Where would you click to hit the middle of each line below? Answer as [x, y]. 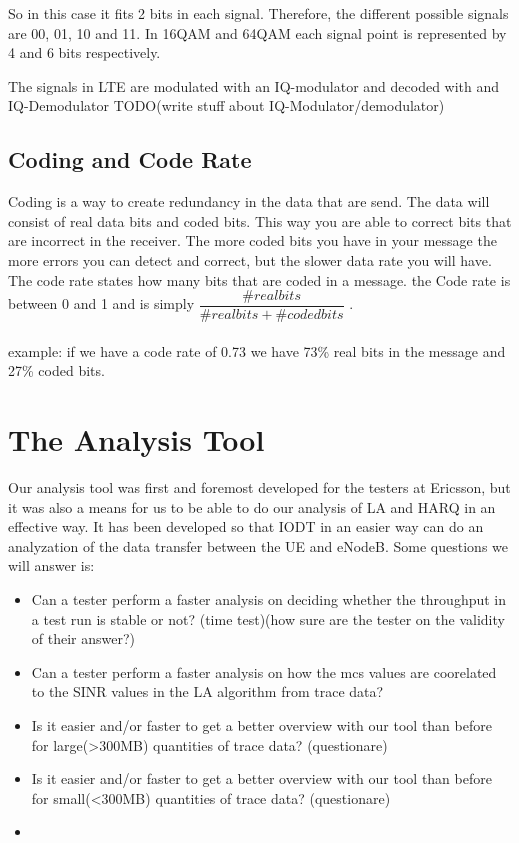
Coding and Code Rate [130, 159]
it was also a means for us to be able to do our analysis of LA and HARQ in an [252, 506]
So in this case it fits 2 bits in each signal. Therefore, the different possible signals [258, 13]
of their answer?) [83, 638]
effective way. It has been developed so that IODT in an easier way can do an [246, 526]
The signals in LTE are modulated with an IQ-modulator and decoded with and [254, 85]
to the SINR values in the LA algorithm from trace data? [207, 691]
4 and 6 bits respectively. [84, 52]
